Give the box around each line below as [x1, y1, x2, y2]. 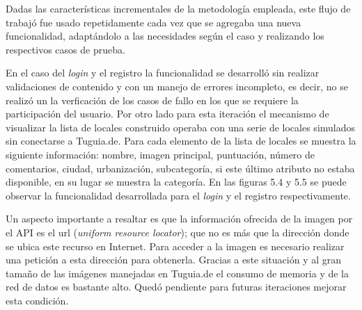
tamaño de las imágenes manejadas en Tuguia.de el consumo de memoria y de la [6, 266, 349, 280]
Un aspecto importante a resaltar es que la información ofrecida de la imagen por [6, 211, 353, 226]
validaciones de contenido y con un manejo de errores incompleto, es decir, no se [6, 79, 348, 93]
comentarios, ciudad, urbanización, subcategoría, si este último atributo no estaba [6, 161, 355, 175]
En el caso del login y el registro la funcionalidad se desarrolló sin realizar [6, 65, 320, 80]
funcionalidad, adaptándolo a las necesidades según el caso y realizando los [6, 28, 324, 43]
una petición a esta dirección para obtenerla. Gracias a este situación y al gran [6, 252, 342, 267]
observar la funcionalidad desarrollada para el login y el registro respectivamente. [6, 188, 351, 202]
